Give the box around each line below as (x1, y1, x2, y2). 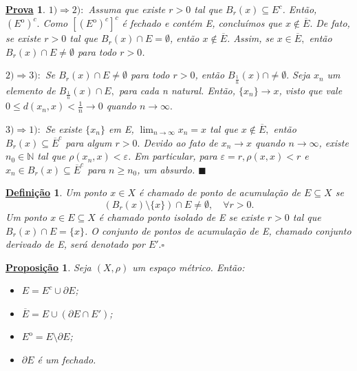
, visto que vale (279, 83, 343, 97)
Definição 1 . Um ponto (6, 185, 107, 200)
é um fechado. (37, 352, 96, 367)
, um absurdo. (137, 162, 195, 176)
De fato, (316, 16, 350, 30)
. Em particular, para (127, 149, 217, 163)
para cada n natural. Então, (118, 83, 235, 97)
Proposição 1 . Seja (6, 259, 91, 274)
